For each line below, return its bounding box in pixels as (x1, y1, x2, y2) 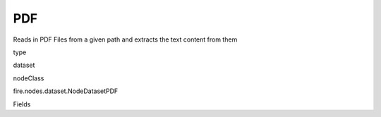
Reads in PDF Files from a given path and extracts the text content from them (13, 35, 238, 44)
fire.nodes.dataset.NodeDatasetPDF (13, 87, 119, 95)
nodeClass (13, 74, 44, 82)
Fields (13, 99, 31, 109)
